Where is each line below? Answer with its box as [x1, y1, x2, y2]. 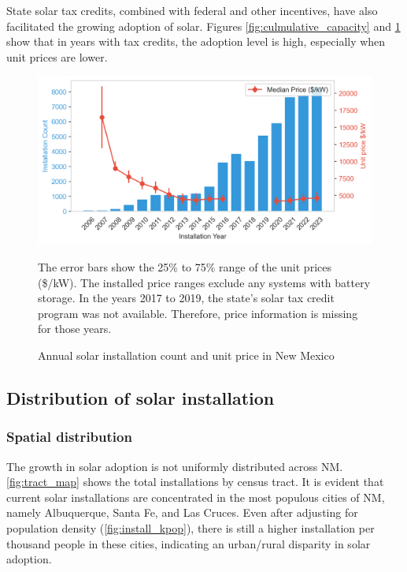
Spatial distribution [6, 427, 132, 447]
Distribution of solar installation [6, 385, 275, 409]
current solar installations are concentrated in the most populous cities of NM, [6, 488, 385, 505]
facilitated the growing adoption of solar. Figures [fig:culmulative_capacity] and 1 [6, 17, 401, 34]
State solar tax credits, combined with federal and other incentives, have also [6, 2, 378, 18]
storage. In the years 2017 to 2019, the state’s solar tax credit [38, 290, 335, 306]
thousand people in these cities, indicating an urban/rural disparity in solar [6, 535, 371, 551]
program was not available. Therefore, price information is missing [38, 305, 358, 321]
